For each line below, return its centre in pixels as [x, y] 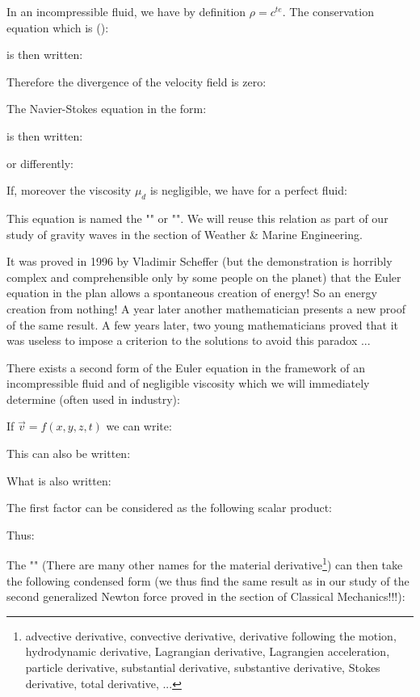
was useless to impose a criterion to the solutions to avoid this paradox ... [189, 340]
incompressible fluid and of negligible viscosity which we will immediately [188, 383]
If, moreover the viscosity [69, 190]
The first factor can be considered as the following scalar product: [170, 508]
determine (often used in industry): [93, 399]
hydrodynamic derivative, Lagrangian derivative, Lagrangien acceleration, [208, 651]
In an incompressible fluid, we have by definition [126, 11]
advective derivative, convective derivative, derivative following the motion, [211, 635]
